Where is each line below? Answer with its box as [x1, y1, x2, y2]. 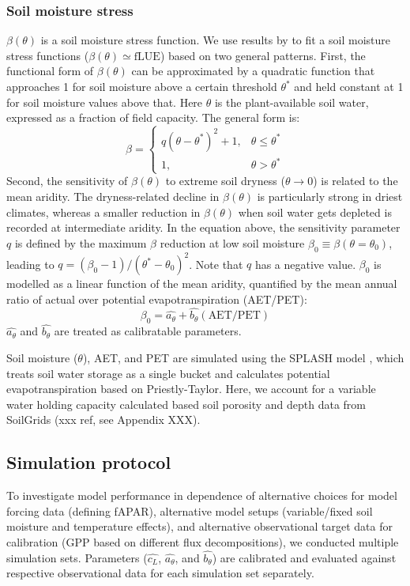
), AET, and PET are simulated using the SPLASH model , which [82, 350, 404, 366]
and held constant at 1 [294, 78, 404, 94]
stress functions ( [6, 47, 89, 63]
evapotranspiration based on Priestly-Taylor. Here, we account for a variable [6, 380, 376, 397]
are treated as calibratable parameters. [54, 323, 242, 339]
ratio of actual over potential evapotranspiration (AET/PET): [6, 290, 307, 307]
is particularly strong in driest [257, 187, 403, 204]
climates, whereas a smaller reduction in [6, 203, 201, 220]
